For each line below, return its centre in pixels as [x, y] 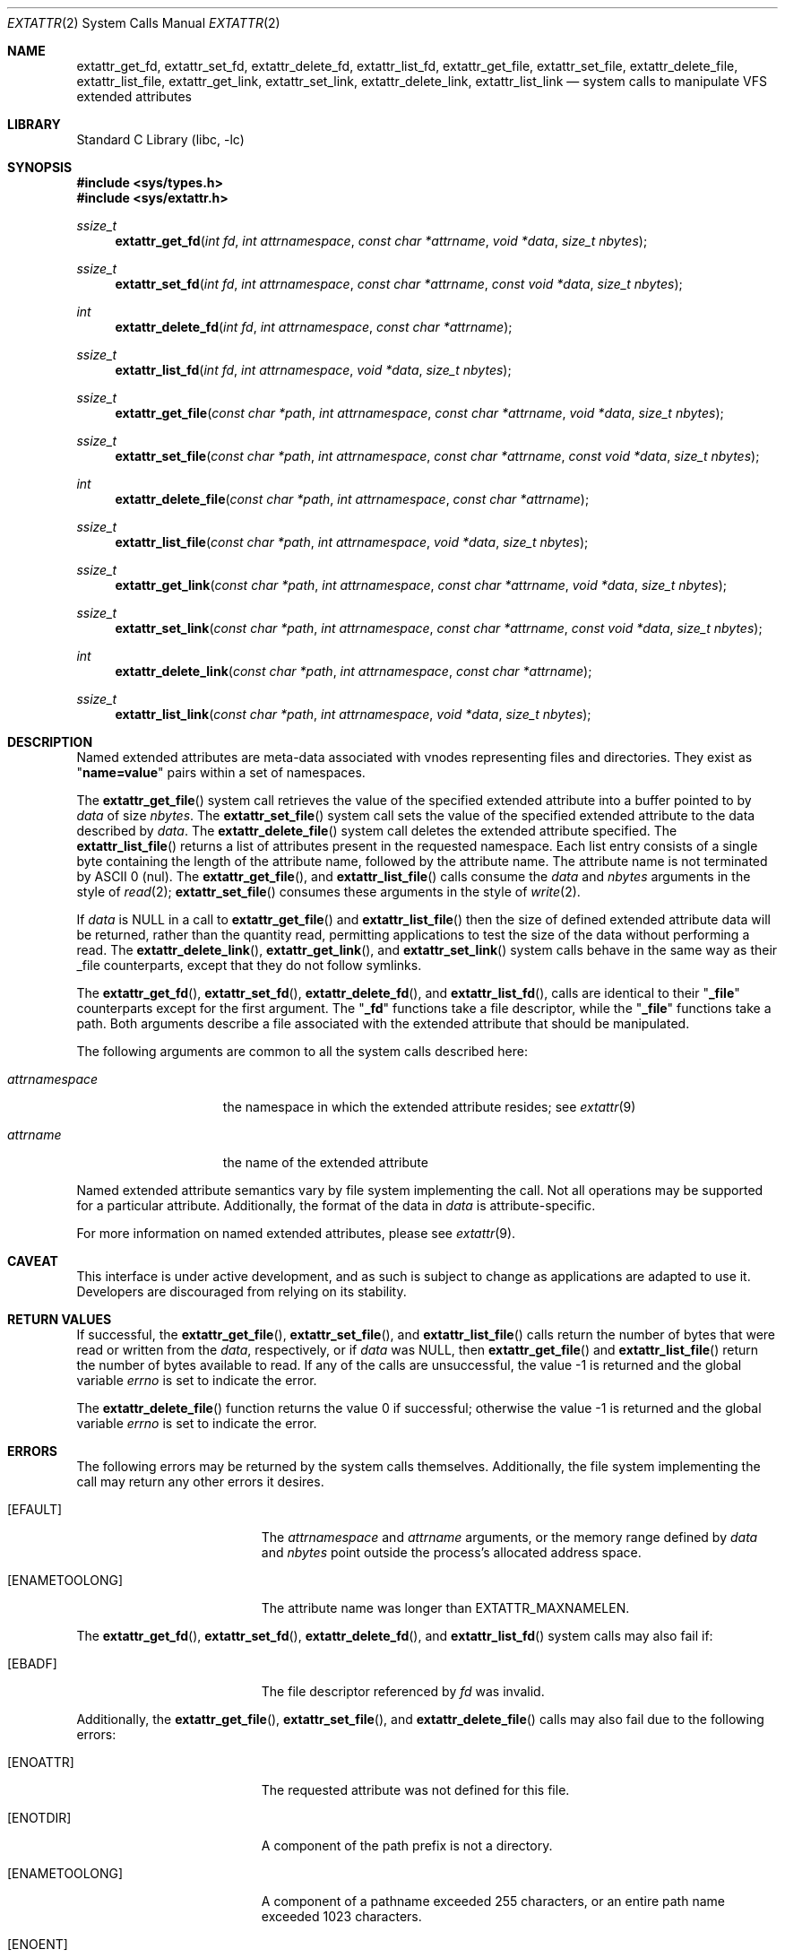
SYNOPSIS [40, 167]
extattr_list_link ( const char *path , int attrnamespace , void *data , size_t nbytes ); [353, 714]
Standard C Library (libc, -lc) [160, 139]
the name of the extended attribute [325, 1162]
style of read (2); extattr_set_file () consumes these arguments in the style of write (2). [328, 892]
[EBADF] [32, 1663]
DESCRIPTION [50, 742]
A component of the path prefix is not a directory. [407, 1845]
